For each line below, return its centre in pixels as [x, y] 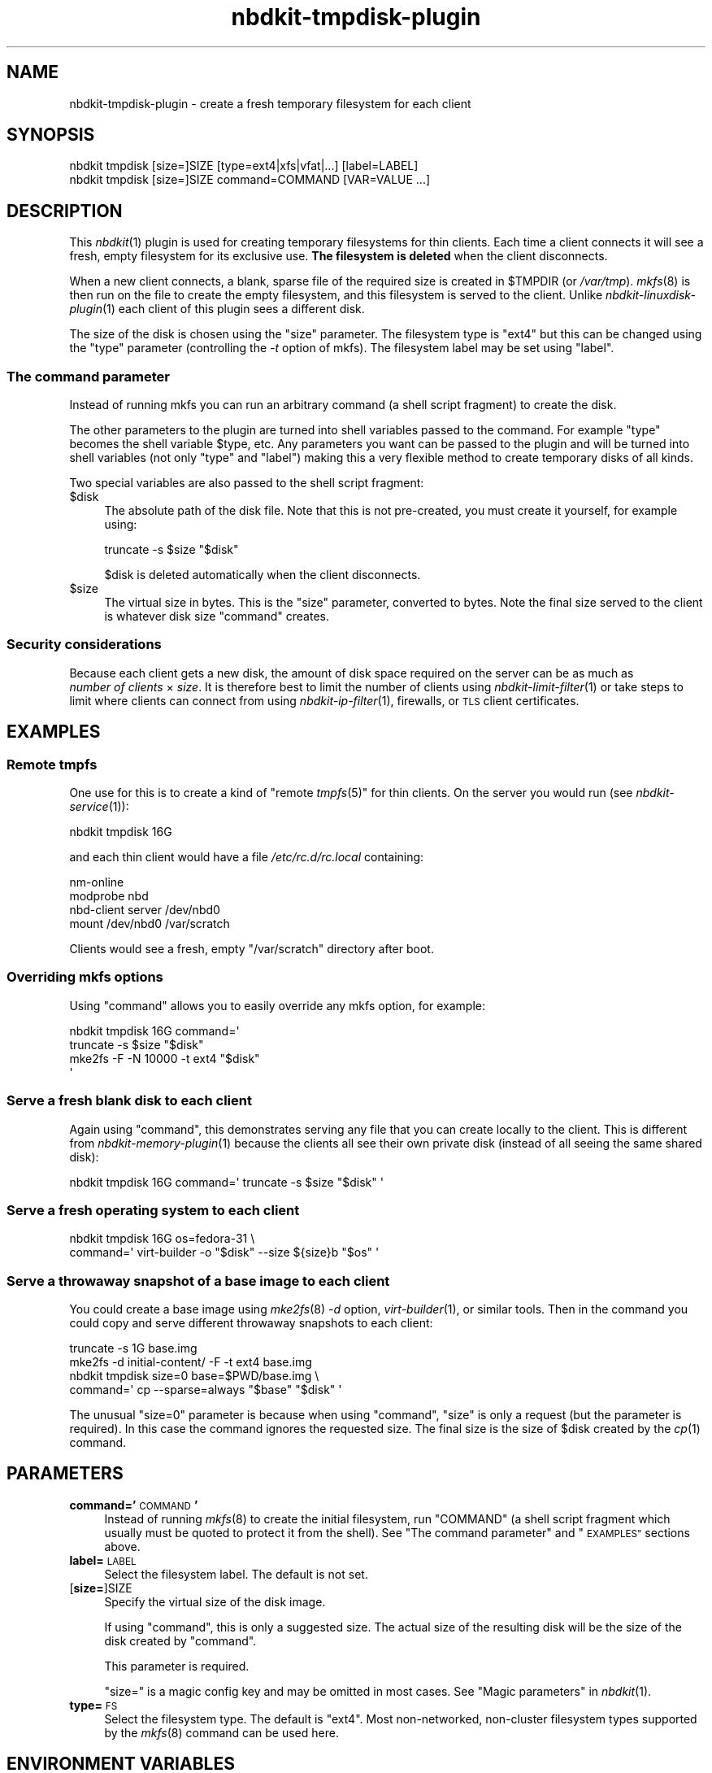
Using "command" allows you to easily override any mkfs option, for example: [277, 1005]
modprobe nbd [109, 896]
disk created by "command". [180, 1640]
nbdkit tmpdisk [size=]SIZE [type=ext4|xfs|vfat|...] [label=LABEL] [244, 166]
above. [122, 1546]
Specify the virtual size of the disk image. [215, 1601]
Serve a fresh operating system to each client [153, 1210]
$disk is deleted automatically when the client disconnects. [263, 575]
